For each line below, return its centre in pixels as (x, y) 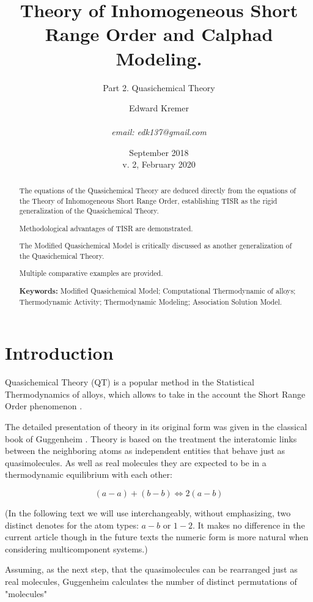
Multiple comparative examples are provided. (91, 273)
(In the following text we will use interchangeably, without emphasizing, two (148, 513)
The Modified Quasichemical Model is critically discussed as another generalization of (156, 246)
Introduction (59, 353)
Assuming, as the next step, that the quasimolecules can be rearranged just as (151, 569)
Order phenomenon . (44, 406)
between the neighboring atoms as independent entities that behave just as (145, 451)
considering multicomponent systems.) (76, 548)
